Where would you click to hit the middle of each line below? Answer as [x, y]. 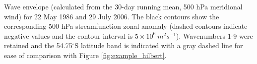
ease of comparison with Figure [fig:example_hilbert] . [85, 55]
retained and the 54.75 [38, 45]
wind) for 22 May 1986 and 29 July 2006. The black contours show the [112, 16]
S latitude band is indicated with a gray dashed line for [159, 45]
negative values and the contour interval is [68, 35]
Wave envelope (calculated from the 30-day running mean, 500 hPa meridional [123, 6]
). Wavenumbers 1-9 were [215, 35]
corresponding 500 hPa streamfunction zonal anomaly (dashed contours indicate [126, 26]
